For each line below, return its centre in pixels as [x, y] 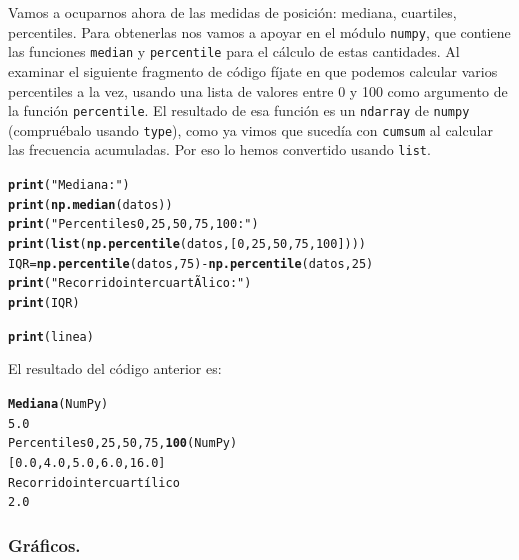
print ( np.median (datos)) [90, 204]
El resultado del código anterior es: [115, 368]
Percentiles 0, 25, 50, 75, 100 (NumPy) [123, 443]
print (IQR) [44, 303]
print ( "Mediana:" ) [69, 185]
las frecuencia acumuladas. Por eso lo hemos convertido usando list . [219, 149]
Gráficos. [44, 544]
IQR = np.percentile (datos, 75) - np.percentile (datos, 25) [191, 263]
